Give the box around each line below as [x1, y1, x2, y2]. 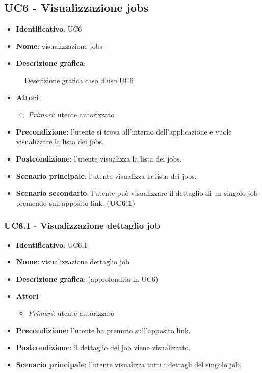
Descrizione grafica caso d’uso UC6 [24, 74, 134, 85]
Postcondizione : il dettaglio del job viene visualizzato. [16, 342, 191, 353]
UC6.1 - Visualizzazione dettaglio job [4, 219, 160, 232]
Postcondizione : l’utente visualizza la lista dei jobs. [16, 153, 182, 164]
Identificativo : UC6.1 [16, 239, 88, 250]
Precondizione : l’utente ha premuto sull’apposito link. [16, 325, 191, 335]
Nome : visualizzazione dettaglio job [16, 256, 129, 267]
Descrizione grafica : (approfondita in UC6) [16, 273, 159, 284]
